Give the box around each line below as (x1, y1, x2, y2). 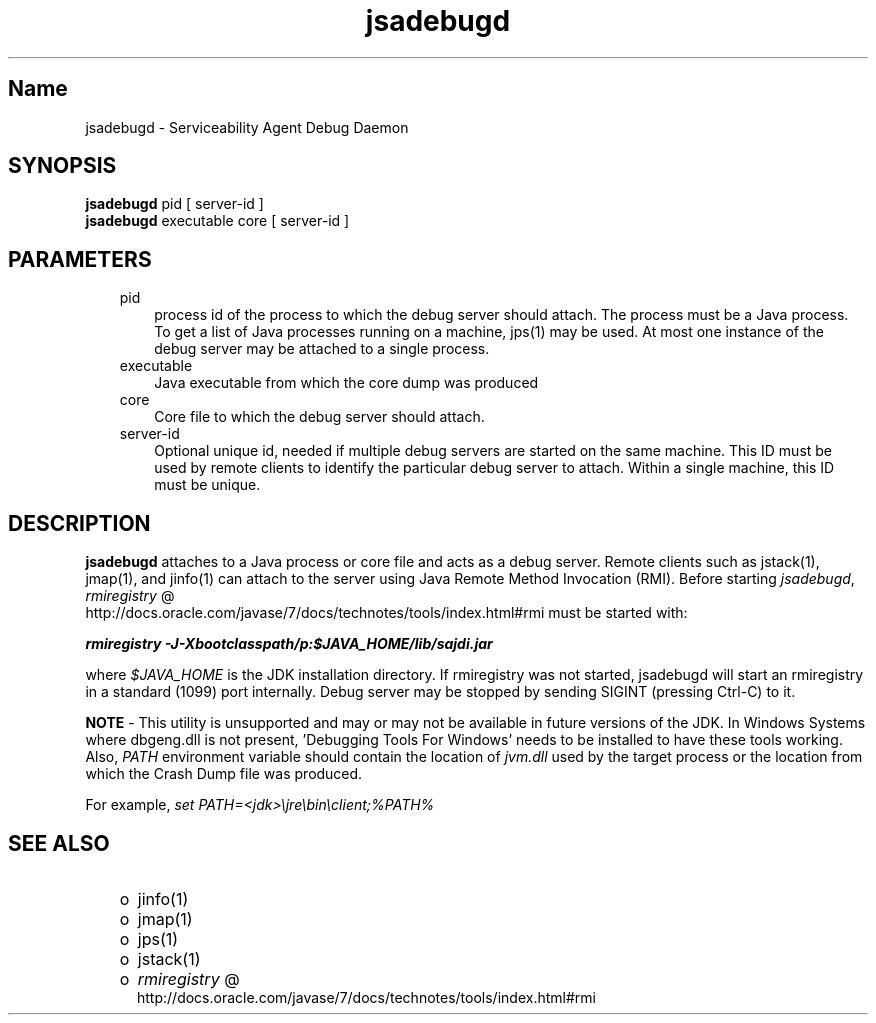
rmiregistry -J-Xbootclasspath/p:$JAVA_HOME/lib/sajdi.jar (85, 635, 493, 653)
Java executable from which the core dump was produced (154, 374, 539, 392)
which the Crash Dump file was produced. (85, 765, 363, 783)
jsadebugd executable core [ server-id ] (85, 212, 350, 230)
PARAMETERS (8, 246, 152, 272)
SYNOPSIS (8, 153, 117, 179)
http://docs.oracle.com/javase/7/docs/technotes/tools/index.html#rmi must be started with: (85, 604, 688, 622)
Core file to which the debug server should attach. (154, 408, 485, 426)
